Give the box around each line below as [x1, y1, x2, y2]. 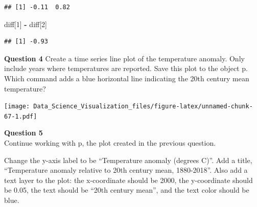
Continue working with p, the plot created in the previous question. [4, 137, 216, 148]
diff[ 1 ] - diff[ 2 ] [4, 18, 47, 29]
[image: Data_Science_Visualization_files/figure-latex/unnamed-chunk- [4, 103, 253, 110]
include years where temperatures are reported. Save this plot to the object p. [4, 63, 248, 74]
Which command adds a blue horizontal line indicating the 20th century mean [4, 73, 249, 83]
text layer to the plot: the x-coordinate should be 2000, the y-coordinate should [4, 174, 253, 185]
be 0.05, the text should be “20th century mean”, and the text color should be [4, 185, 249, 195]
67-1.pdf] [4, 112, 37, 120]
